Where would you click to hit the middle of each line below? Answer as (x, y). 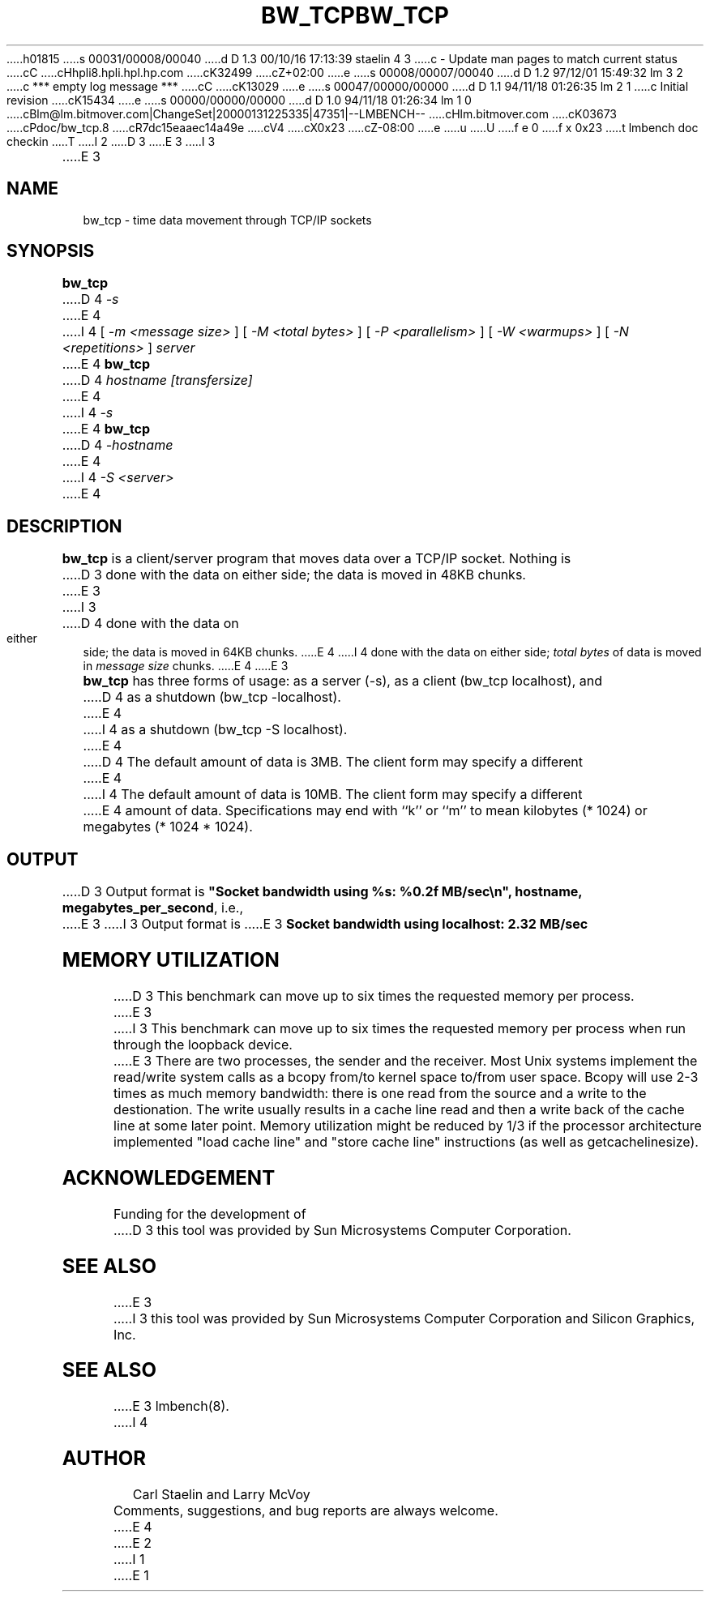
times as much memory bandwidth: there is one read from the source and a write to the (380, 1093)
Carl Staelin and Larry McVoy (221, 1495)
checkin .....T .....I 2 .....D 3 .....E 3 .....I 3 (111, 141)
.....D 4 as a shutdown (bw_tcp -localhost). (212, 697)
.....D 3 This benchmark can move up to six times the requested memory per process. (374, 996)
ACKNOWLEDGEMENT (169, 1177)
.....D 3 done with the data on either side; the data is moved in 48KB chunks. (294, 575)
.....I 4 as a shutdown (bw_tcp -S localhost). (215, 730)
